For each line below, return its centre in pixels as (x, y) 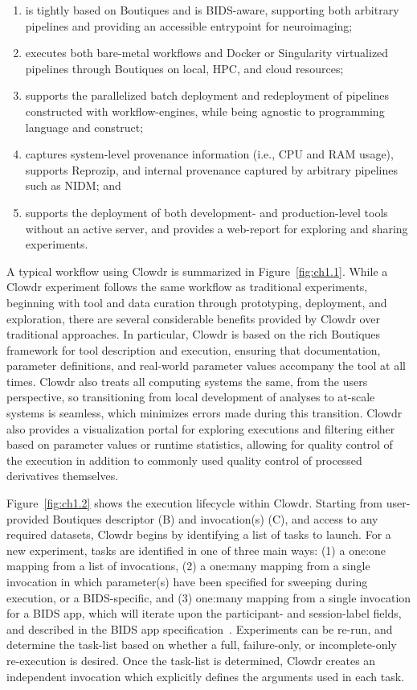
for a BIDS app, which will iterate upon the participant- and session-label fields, (204, 613)
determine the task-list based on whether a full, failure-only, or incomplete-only (202, 645)
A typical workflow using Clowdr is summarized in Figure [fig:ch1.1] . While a (197, 271)
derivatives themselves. (63, 476)
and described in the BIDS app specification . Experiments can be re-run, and (200, 628)
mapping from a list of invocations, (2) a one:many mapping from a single (188, 566)
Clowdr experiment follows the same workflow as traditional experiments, (187, 287)
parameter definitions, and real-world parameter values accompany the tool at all (206, 366)
